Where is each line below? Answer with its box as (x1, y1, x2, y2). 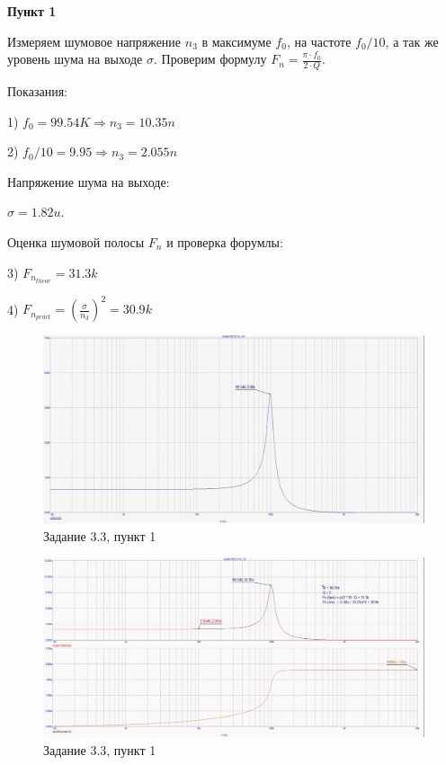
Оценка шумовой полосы (7, 232, 145, 251)
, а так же (385, 31, 439, 50)
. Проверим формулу (153, 49, 267, 68)
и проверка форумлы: (166, 232, 283, 251)
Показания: (7, 82, 67, 101)
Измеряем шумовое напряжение (7, 31, 182, 50)
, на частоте (286, 31, 352, 50)
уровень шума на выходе (7, 49, 143, 68)
